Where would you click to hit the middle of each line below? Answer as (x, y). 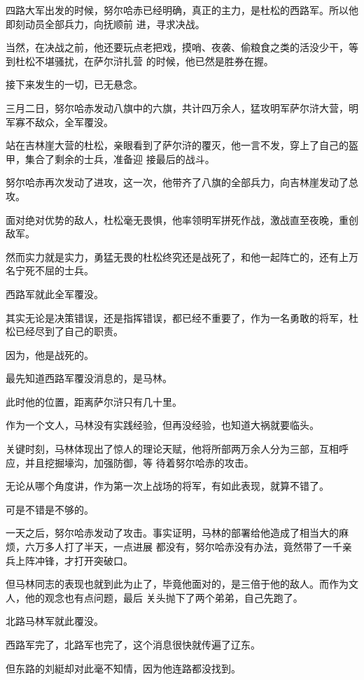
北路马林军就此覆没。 (55, 621)
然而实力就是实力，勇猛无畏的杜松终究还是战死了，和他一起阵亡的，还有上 (177, 256)
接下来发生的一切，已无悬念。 (74, 84)
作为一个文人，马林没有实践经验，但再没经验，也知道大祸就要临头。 (162, 425)
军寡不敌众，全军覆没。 (59, 121)
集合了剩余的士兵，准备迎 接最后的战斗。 (120, 158)
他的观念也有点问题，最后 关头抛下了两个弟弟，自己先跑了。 (164, 597)
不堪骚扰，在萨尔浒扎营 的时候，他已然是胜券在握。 (154, 61)
